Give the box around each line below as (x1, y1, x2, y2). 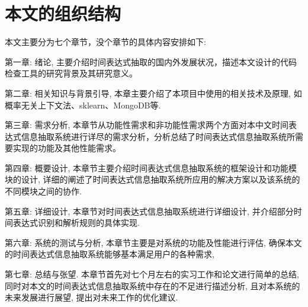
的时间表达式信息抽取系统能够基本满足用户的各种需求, (5, 248, 214, 260)
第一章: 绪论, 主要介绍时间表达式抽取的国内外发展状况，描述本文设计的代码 (5, 55, 297, 68)
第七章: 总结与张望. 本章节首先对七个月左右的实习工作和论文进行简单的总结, (5, 268, 299, 280)
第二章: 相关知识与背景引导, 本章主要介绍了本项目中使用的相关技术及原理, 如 (5, 87, 302, 99)
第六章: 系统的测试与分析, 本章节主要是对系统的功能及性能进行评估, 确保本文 (5, 236, 302, 248)
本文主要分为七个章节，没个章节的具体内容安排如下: (5, 36, 206, 48)
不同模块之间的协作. (5, 185, 82, 197)
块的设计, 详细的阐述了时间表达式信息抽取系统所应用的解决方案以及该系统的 (5, 173, 300, 186)
